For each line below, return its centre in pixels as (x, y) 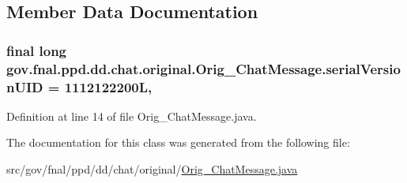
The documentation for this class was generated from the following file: (178, 142)
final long (37, 50)
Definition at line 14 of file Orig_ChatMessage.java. (132, 116)
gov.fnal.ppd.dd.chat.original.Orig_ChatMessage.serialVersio (203, 68)
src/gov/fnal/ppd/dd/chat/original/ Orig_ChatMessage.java (152, 169)
